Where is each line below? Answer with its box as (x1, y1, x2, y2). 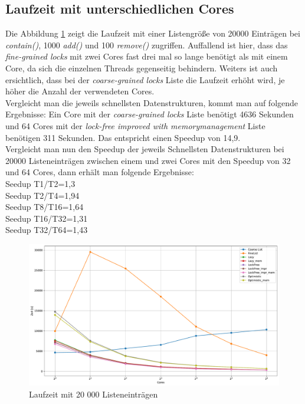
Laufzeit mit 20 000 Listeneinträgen (29, 387, 158, 400)
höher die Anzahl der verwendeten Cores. (5, 85, 155, 97)
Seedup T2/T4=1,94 (5, 189, 80, 201)
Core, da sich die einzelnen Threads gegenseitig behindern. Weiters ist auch (5, 61, 278, 74)
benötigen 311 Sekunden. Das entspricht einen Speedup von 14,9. (5, 131, 241, 143)
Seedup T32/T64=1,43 (5, 224, 88, 236)
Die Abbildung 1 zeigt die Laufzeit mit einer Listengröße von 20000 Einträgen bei (5, 27, 300, 40)
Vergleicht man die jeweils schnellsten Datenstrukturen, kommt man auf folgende (5, 96, 299, 109)
